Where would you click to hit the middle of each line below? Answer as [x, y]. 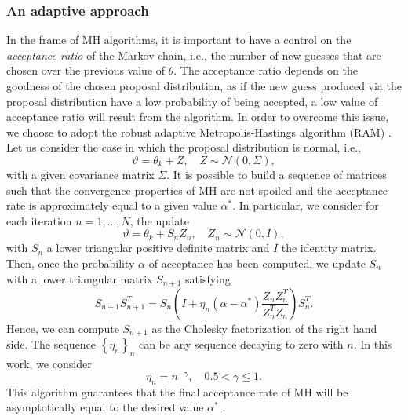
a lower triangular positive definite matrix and [158, 248]
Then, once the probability [71, 263]
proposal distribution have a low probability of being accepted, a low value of [192, 101]
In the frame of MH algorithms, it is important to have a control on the [179, 40]
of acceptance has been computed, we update [257, 263]
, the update [159, 220]
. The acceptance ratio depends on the [266, 70]
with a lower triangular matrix [80, 278]
